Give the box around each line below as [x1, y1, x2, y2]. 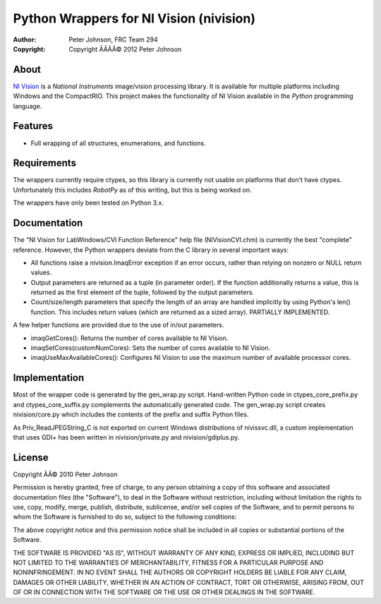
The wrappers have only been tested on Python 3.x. [13, 198, 164, 207]
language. [13, 102, 42, 110]
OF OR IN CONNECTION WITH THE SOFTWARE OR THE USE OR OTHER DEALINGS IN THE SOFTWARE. [13, 588, 315, 596]
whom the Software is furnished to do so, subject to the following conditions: [13, 512, 237, 521]
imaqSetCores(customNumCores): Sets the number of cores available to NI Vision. [30, 344, 271, 352]
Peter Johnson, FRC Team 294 [68, 35, 158, 44]
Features [13, 120, 53, 132]
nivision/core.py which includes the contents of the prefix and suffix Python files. [13, 410, 249, 419]
